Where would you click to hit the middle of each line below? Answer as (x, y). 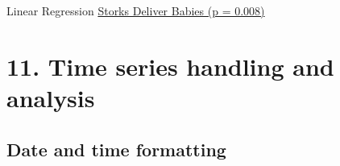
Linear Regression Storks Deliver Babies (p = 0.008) (136, 10)
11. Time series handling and (170, 66)
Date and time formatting (116, 149)
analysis (51, 97)
